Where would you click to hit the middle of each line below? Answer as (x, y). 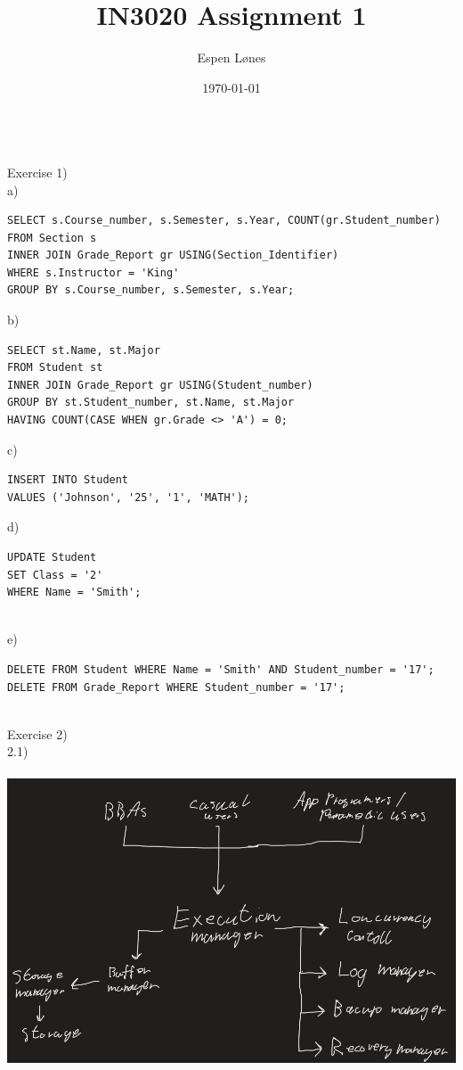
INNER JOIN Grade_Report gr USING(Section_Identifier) (173, 255)
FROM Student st (55, 368)
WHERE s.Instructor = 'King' (93, 272)
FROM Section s (52, 238)
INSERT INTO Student (68, 480)
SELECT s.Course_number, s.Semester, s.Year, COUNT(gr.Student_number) (224, 221)
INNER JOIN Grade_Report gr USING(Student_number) (160, 385)
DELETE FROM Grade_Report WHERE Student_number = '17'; (176, 687)
